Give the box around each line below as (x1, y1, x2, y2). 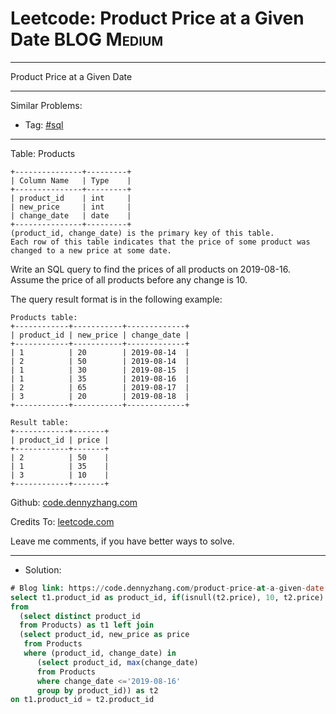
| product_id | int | (10, 193, 132, 203)
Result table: (10, 417, 70, 427)
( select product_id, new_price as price (19, 630, 190, 640)
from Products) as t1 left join (19, 620, 155, 631)
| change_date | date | (10, 210, 132, 221)
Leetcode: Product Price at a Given (10, 7, 305, 30)
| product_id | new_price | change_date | (10, 330, 190, 340)
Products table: (10, 312, 78, 322)
